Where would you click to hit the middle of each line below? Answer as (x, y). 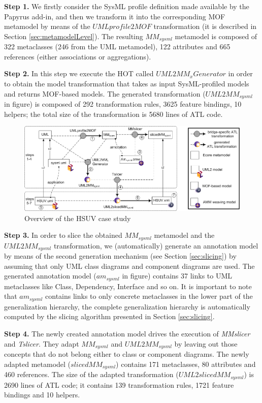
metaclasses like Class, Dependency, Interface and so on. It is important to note (128, 286)
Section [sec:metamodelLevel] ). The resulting (74, 36)
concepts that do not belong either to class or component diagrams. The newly (127, 354)
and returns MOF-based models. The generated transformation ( (105, 93)
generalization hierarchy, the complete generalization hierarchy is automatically (127, 306)
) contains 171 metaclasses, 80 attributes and (186, 364)
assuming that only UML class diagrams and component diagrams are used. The (129, 266)
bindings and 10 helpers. (42, 395)
